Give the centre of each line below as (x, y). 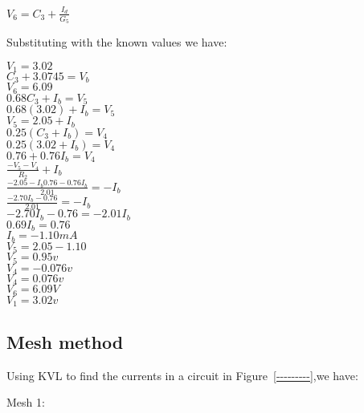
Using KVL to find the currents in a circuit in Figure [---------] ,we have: (182, 375)
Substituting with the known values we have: (117, 41)
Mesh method (65, 341)
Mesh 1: (26, 402)
